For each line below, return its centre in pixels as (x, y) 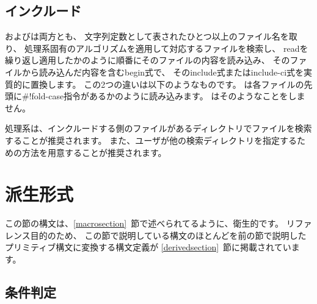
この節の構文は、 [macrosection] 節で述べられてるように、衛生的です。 (144, 223)
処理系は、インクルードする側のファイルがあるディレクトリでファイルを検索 (158, 128)
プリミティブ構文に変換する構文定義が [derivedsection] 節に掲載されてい (148, 247)
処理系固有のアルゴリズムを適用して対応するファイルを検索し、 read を (166, 48)
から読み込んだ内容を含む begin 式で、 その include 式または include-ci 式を (163, 72)
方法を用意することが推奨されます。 (94, 152)
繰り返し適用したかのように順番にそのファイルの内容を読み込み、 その (148, 60)
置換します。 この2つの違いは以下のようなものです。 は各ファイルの (167, 84)
